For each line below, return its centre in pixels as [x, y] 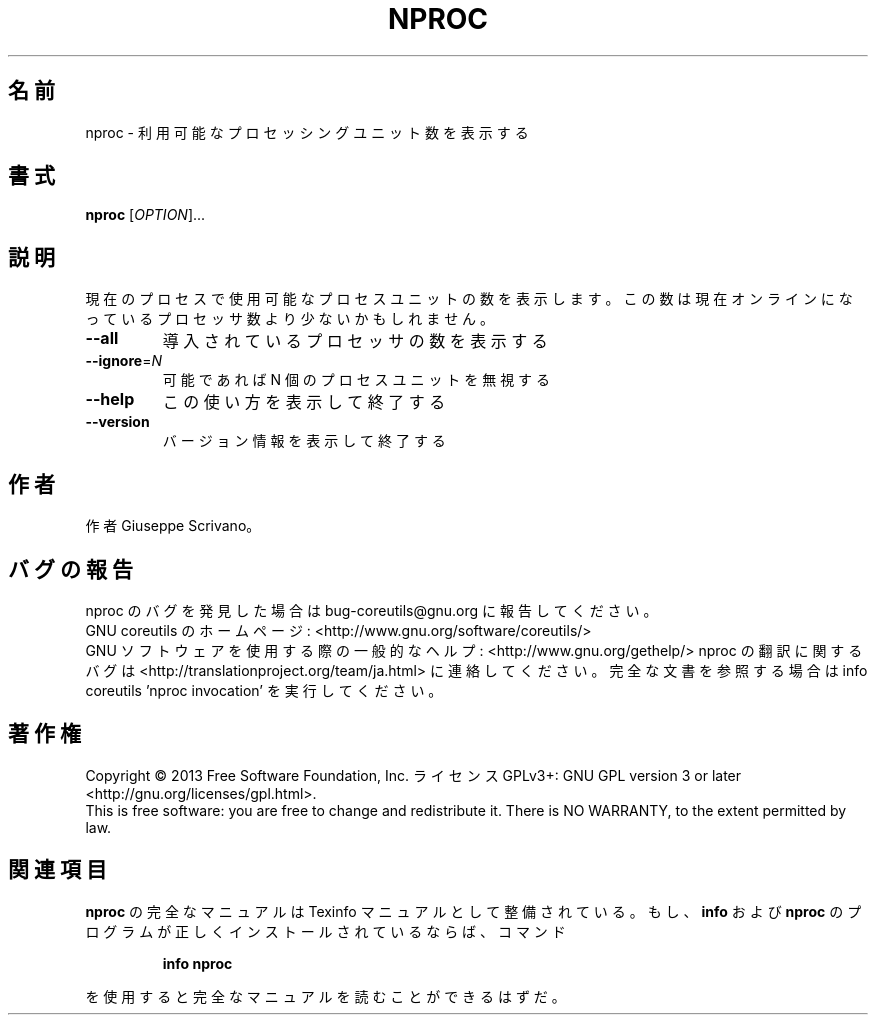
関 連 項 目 [57, 870]
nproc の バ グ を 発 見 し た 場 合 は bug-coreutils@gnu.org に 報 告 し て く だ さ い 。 [371, 610]
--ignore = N [123, 361]
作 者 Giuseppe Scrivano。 [173, 526]
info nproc [197, 963]
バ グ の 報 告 [70, 569]
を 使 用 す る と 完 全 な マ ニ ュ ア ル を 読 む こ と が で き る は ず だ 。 [325, 996]
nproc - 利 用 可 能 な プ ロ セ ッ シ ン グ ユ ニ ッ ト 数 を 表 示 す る [307, 132]
